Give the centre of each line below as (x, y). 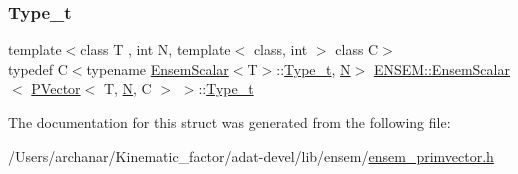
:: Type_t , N (313, 68)
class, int (280, 49)
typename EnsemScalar (157, 68)
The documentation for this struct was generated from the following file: (229, 122)
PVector (56, 88)
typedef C (38, 68)
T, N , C (127, 88)
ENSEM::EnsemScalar (441, 68)
